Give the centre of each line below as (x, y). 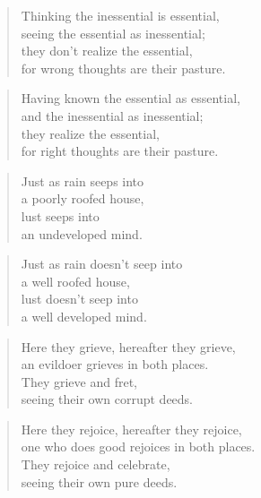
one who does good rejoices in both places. (138, 446)
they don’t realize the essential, (107, 51)
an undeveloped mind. (82, 233)
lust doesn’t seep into (79, 299)
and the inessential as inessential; (112, 115)
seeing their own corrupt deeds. (107, 399)
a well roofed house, (75, 281)
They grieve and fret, (79, 381)
